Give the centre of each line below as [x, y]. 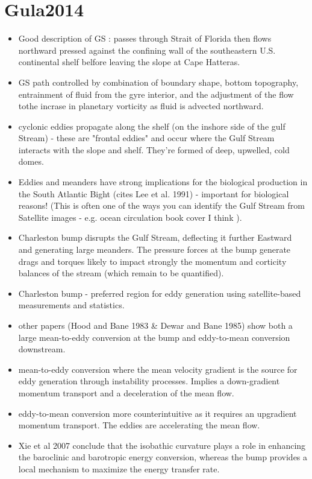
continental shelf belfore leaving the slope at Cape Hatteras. [129, 62]
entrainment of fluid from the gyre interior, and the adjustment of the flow [156, 94]
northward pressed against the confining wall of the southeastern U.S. [147, 50]
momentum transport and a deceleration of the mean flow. [126, 392]
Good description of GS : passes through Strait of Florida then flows [145, 38]
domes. [31, 161]
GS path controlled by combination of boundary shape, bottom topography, [158, 82]
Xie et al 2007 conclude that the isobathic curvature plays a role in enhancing [162, 445]
